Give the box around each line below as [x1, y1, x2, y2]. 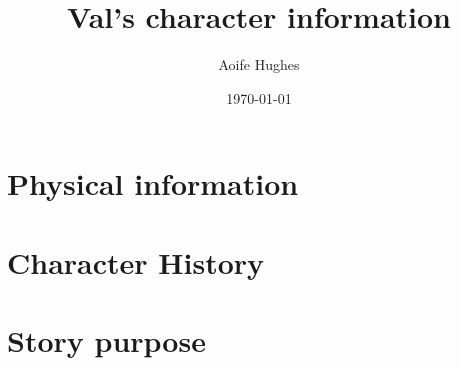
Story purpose [7, 320, 206, 361]
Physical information [7, 163, 299, 204]
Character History [7, 241, 265, 282]
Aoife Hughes [218, 54, 300, 75]
